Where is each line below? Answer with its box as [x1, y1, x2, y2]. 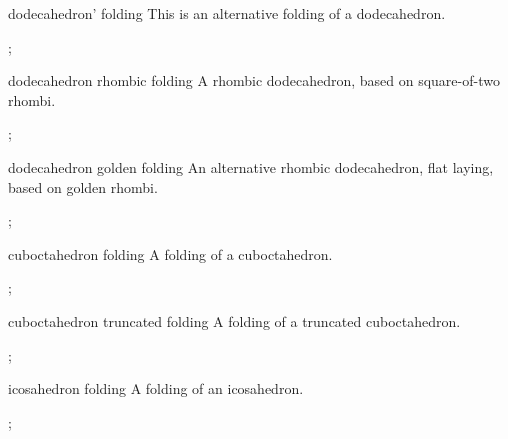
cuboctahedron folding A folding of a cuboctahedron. [8, 243, 333, 264]
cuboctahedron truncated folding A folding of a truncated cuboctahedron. [8, 310, 461, 331]
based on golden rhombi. [8, 176, 158, 197]
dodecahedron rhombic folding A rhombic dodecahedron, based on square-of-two [8, 70, 500, 91]
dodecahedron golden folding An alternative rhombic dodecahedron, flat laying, [8, 156, 494, 177]
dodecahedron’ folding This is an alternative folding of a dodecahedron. [8, 3, 446, 23]
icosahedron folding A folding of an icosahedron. [8, 378, 304, 399]
